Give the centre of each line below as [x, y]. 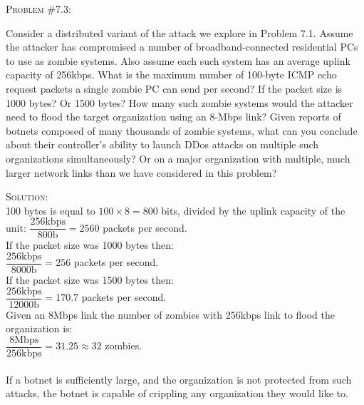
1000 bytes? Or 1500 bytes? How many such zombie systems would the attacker [180, 102]
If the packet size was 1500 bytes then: [90, 280]
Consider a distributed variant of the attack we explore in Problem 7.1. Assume [180, 32]
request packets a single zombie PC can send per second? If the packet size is [174, 88]
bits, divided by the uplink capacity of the [253, 210]
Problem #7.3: [38, 9]
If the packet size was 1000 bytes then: [90, 245]
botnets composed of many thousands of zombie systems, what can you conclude [182, 130]
